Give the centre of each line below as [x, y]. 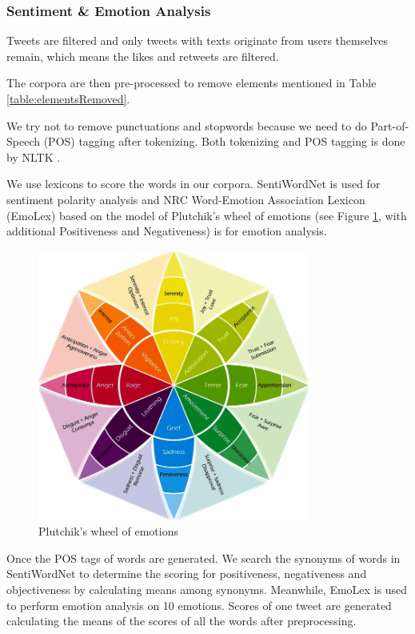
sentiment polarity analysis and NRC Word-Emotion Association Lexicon [186, 199]
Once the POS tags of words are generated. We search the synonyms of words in [204, 558]
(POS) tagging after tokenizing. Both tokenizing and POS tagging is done [224, 141]
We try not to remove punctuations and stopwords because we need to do [187, 125]
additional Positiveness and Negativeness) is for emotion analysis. [167, 231]
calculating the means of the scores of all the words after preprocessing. [182, 621]
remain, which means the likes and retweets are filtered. [143, 56]
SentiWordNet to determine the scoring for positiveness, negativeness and [187, 574]
